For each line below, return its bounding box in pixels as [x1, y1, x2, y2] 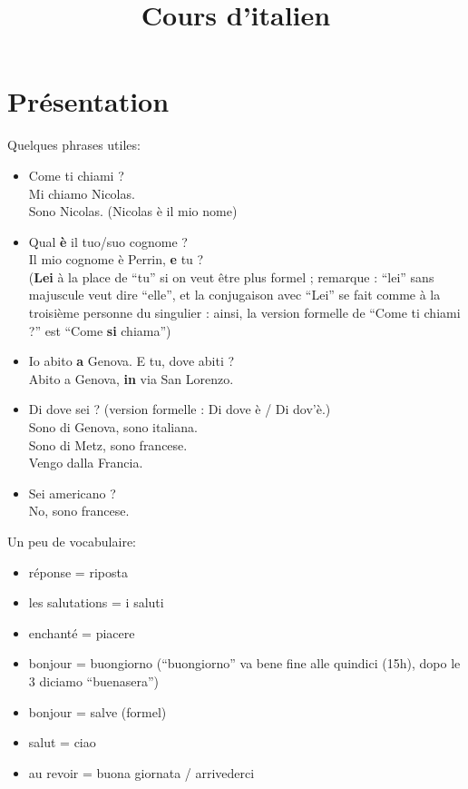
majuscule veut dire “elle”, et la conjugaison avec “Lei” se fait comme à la [28, 285, 441, 304]
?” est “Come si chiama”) [28, 321, 171, 340]
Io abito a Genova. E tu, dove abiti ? [28, 351, 235, 370]
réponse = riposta [28, 562, 128, 581]
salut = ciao [28, 733, 96, 752]
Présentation [7, 83, 170, 120]
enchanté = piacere [28, 623, 135, 642]
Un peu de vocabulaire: [7, 532, 137, 550]
